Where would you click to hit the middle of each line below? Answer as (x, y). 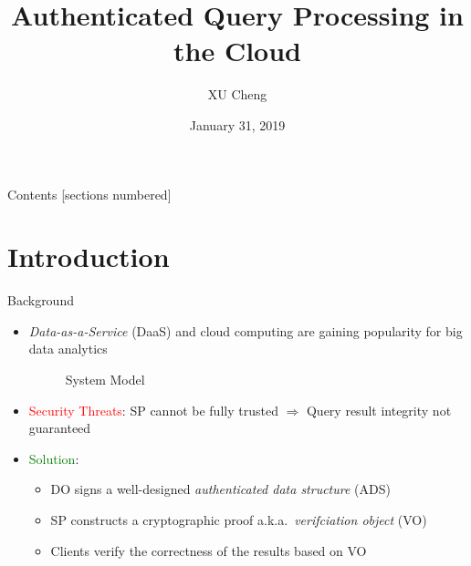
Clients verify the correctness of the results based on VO (209, 550)
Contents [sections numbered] (89, 194)
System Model (105, 379)
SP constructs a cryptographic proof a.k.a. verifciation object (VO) (239, 519)
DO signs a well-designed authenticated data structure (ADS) (220, 489)
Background (41, 300)
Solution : (54, 458)
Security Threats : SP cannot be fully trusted (153, 410)
